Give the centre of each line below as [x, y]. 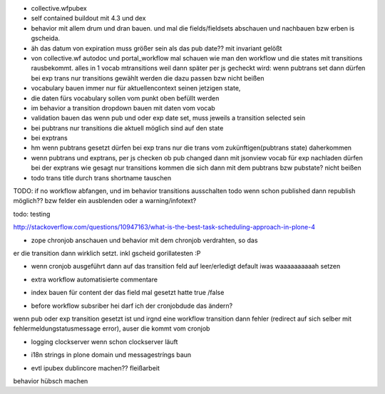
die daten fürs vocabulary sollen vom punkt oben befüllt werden [125, 98]
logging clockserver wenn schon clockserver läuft [104, 341]
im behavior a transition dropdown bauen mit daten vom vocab [123, 108]
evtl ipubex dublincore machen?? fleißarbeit [96, 368]
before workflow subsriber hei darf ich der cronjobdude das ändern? [132, 306]
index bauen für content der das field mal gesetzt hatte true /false [128, 293]
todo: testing [32, 214]
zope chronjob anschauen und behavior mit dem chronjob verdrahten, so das [144, 240]
